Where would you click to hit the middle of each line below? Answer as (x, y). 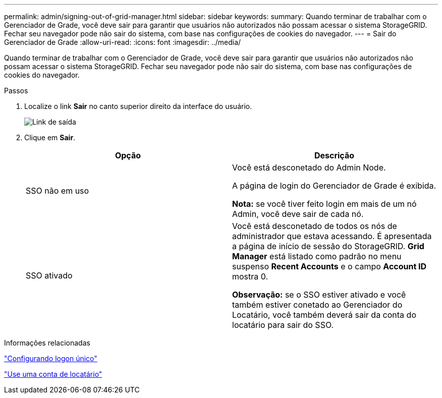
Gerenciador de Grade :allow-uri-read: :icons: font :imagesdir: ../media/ (123, 42)
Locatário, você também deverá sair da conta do (324, 315)
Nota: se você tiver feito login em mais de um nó (324, 204)
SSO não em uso (58, 191)
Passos (16, 91)
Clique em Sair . (50, 137)
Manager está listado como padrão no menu (317, 256)
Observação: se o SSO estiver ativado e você (319, 295)
